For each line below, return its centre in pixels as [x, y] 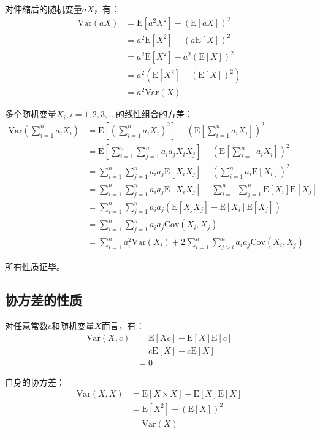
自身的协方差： [35, 382]
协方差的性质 [44, 300]
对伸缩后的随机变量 [44, 9]
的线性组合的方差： [154, 114]
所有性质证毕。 [35, 267]
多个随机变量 [31, 114]
